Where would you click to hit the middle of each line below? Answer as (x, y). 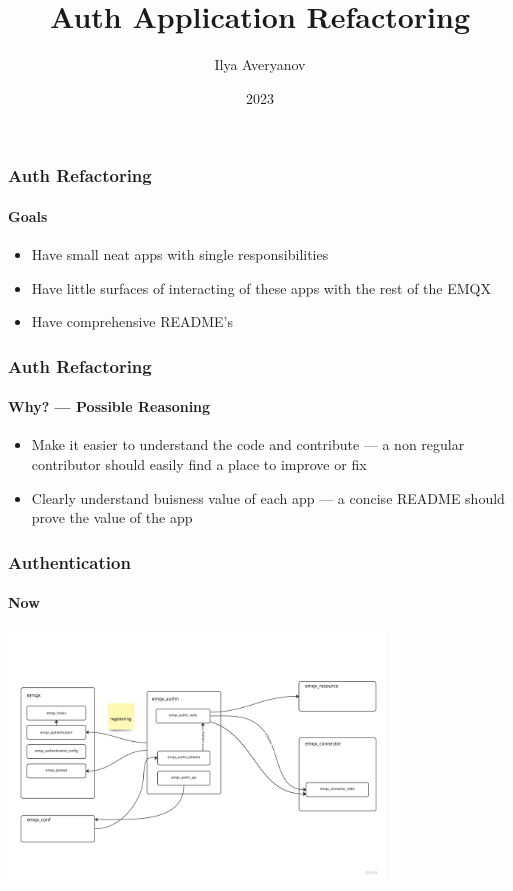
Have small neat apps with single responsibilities (180, 254)
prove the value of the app (112, 517)
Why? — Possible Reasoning (109, 406)
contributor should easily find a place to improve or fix (199, 464)
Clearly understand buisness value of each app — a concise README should (268, 497)
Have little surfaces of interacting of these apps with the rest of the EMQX (261, 287)
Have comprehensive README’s (132, 321)
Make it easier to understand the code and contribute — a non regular (248, 444)
